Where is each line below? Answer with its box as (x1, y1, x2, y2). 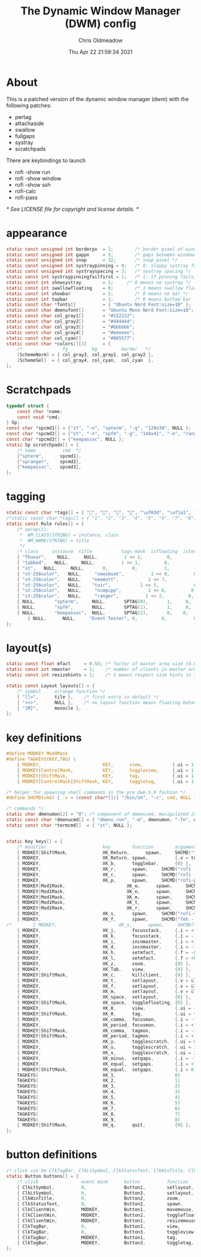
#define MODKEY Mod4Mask (6, 751, 68, 757)
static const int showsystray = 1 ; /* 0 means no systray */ (6, 280, 191, 286)
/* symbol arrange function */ (17, 688, 106, 694)
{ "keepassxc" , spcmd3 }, (17, 464, 82, 470)
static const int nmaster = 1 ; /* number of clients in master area (6, 666, 199, 673)
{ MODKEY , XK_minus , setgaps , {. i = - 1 (17, 1055, 197, 1061)
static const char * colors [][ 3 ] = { (6, 341, 111, 347)
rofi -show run (14, 168, 51, 175)
